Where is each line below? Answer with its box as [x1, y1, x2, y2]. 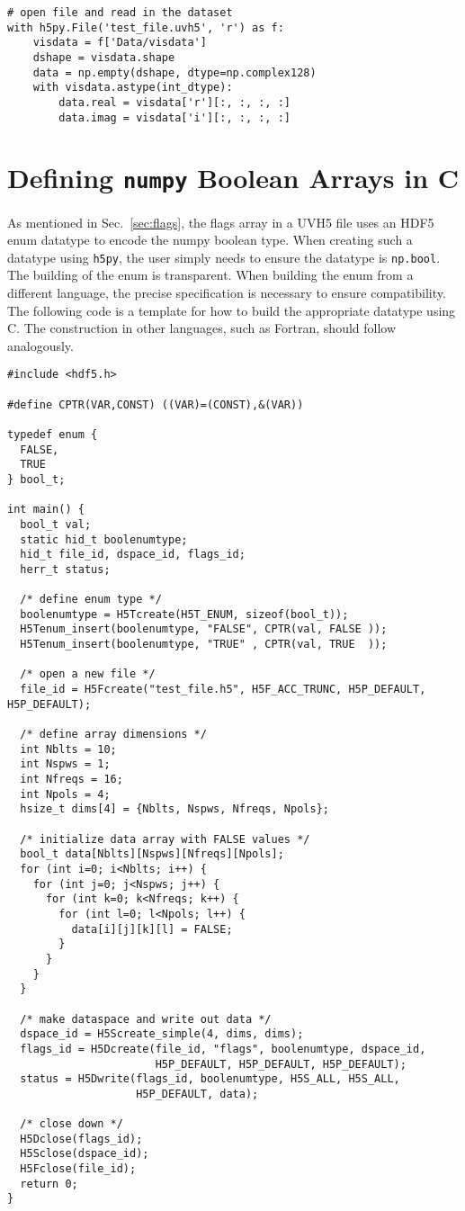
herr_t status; [20, 562, 111, 576]
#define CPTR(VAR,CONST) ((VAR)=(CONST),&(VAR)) [7, 398, 304, 411]
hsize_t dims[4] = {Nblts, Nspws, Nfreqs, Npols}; [20, 803, 329, 816]
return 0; [20, 1177, 78, 1190]
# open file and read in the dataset [7, 6, 233, 19]
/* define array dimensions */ [20, 728, 207, 741]
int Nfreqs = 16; [20, 773, 123, 786]
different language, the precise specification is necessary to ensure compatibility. [7, 283, 446, 301]
